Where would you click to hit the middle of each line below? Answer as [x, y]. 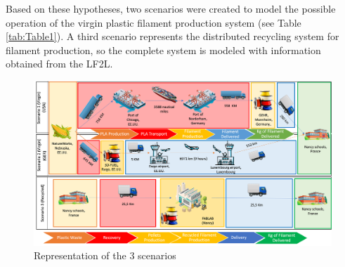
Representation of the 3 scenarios [105, 255]
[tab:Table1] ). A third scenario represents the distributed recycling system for [172, 36]
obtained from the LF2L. [59, 64]
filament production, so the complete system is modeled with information [163, 50]
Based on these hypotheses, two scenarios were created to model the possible [171, 8]
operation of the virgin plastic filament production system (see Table [154, 22]
